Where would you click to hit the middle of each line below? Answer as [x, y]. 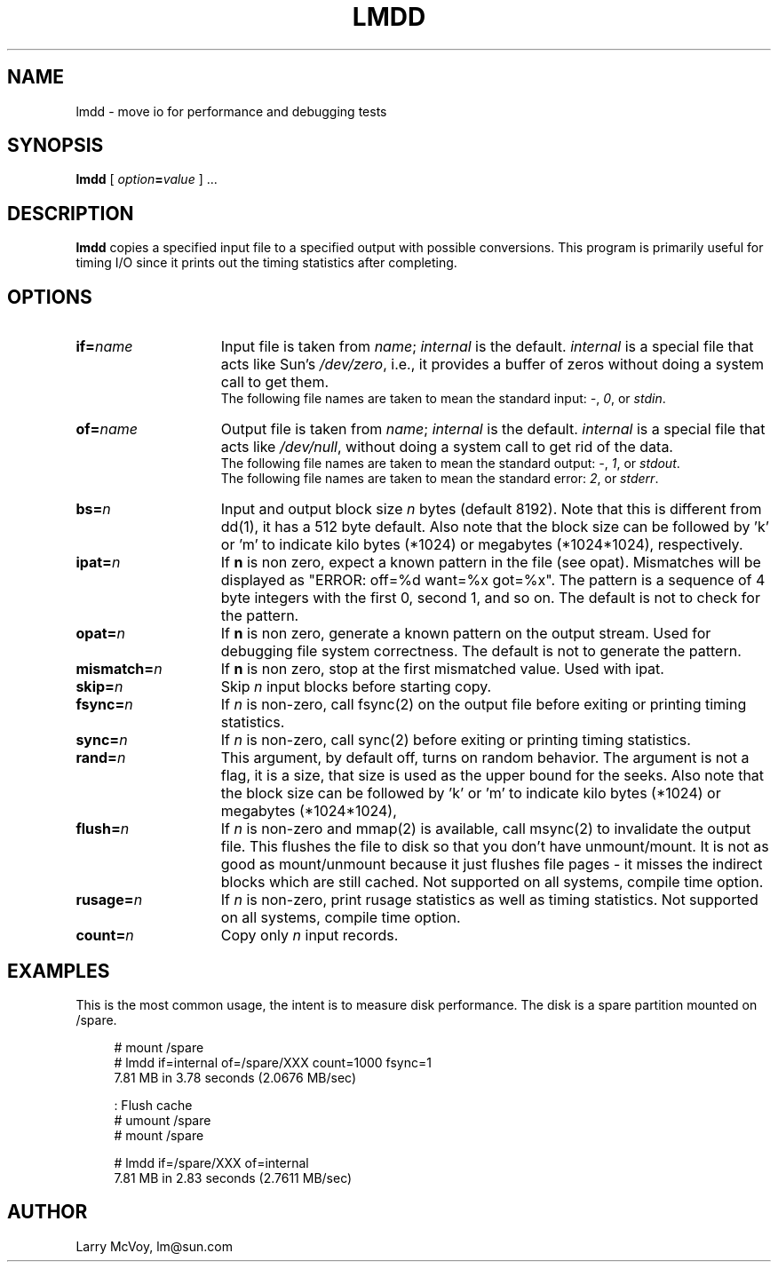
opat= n [100, 634]
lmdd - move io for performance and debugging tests [231, 111]
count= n [105, 936]
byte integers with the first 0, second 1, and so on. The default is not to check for [490, 598]
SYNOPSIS [56, 146]
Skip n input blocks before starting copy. [356, 687]
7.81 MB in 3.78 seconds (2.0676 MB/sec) [235, 1077]
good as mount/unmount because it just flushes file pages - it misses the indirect [492, 865]
